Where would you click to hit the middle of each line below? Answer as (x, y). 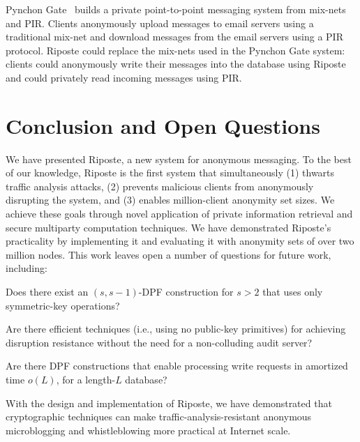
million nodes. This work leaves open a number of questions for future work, (168, 254)
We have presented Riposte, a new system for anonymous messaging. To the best (179, 159)
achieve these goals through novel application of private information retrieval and (179, 214)
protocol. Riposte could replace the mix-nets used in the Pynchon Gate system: (175, 50)
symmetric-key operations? (63, 305)
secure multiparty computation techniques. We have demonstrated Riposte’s (168, 227)
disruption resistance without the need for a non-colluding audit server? (159, 342)
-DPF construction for (186, 292)
